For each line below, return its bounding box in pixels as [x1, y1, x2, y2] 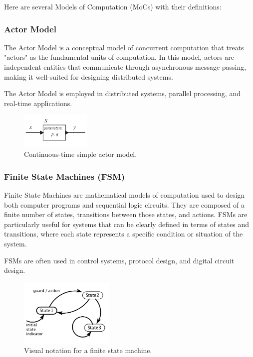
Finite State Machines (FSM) [4, 170, 125, 182]
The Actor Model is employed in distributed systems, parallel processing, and [4, 88, 241, 99]
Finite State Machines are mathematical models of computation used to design [4, 190, 245, 200]
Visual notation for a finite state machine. [24, 345, 152, 356]
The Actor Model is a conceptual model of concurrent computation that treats [4, 42, 244, 52]
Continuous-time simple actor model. [24, 149, 137, 159]
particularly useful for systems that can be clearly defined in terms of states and [4, 219, 250, 229]
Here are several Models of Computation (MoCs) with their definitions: [4, 1, 222, 11]
